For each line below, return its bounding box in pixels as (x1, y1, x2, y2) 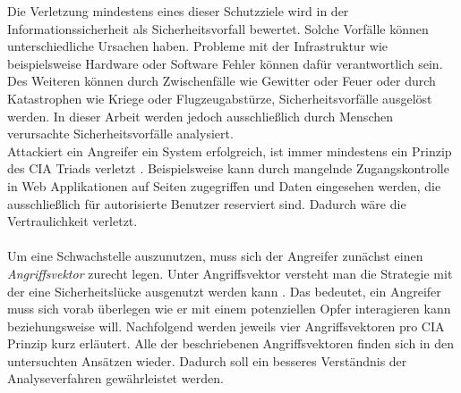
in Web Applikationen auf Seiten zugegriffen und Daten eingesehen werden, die (7, 176, 441, 195)
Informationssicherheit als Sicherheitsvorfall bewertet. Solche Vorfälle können (7, 19, 429, 38)
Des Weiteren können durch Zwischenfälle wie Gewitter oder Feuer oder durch (7, 71, 436, 90)
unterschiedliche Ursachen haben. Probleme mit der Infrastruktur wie (7, 37, 388, 55)
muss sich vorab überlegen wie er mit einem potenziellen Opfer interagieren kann (7, 299, 451, 318)
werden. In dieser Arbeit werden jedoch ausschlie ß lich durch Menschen (7, 106, 393, 125)
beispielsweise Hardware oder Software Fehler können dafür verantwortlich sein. (7, 54, 443, 72)
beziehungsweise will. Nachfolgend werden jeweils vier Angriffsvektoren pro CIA (7, 316, 445, 335)
